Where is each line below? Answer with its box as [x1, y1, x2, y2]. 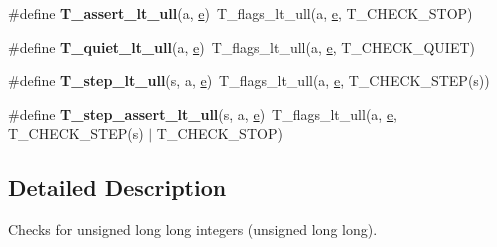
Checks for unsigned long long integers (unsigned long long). [8, 219, 378, 240]
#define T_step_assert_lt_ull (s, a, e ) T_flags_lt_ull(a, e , [8, 103, 398, 124]
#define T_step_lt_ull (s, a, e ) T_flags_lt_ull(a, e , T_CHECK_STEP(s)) [8, 70, 490, 91]
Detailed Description [8, 172, 227, 203]
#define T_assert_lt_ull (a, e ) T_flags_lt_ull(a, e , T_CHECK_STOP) [8, 3, 473, 23]
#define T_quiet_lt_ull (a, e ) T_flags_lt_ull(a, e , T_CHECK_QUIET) [8, 36, 476, 57]
